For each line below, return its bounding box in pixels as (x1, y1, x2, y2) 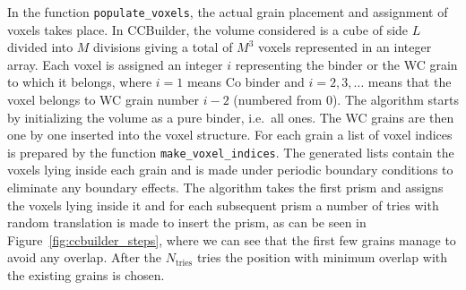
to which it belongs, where (7, 72, 152, 91)
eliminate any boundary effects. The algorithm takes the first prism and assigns (7, 178, 444, 197)
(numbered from (233, 90, 323, 109)
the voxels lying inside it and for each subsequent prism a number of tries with (7, 195, 439, 214)
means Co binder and (186, 72, 305, 91)
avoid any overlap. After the (7, 248, 161, 267)
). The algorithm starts (332, 90, 459, 109)
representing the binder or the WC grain (235, 55, 458, 73)
